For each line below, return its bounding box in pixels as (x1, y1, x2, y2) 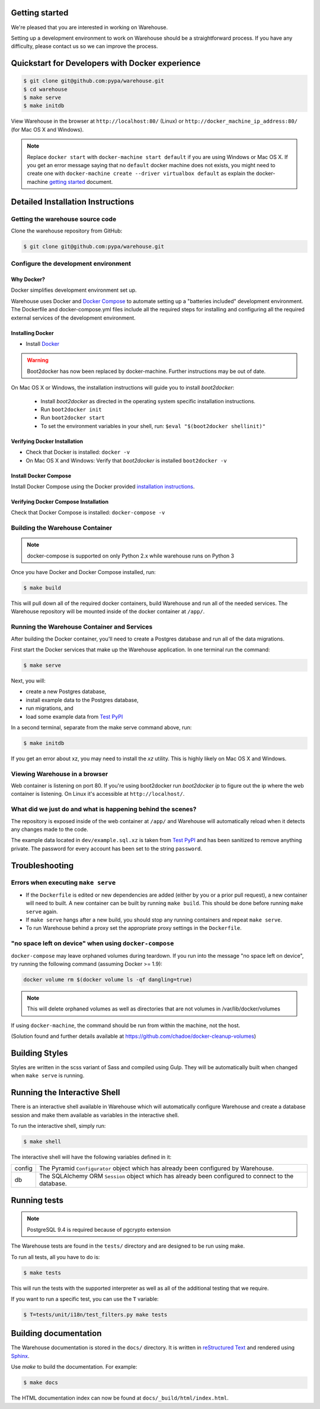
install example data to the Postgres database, (25, 696, 139, 703)
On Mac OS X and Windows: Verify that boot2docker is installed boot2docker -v (25, 457, 228, 464)
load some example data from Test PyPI (25, 713, 123, 720)
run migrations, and (25, 704, 73, 712)
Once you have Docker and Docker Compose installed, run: (11, 569, 156, 576)
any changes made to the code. (11, 825, 88, 833)
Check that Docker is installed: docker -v (25, 448, 130, 456)
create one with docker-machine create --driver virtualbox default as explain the (27, 170, 255, 177)
